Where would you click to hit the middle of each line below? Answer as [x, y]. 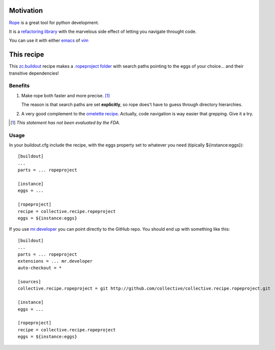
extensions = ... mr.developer [55, 261]
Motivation [26, 11]
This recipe [26, 55]
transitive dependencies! [34, 73]
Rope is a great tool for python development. [54, 23]
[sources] [29, 282]
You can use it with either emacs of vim [49, 40]
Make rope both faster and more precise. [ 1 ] [66, 95]
